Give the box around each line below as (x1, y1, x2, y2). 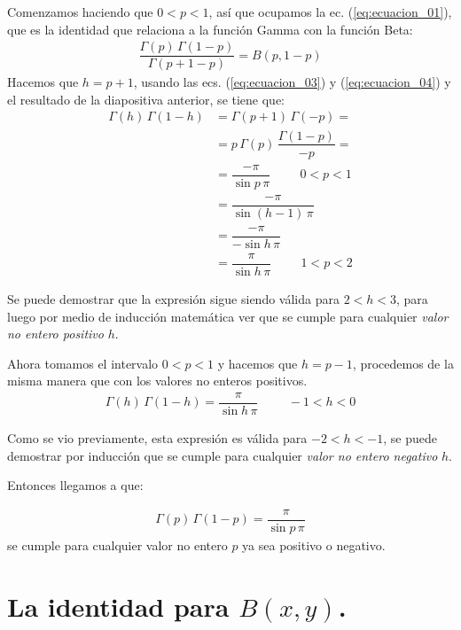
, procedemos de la (352, 354, 454, 372)
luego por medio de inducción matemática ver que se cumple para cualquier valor (7, 307, 449, 325)
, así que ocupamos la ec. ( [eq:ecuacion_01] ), (208, 3, 452, 20)
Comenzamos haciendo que (7, 3, 153, 20)
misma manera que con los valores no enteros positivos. (7, 371, 308, 390)
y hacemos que (217, 354, 298, 372)
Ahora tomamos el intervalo (7, 354, 159, 372)
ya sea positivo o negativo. (242, 535, 386, 554)
